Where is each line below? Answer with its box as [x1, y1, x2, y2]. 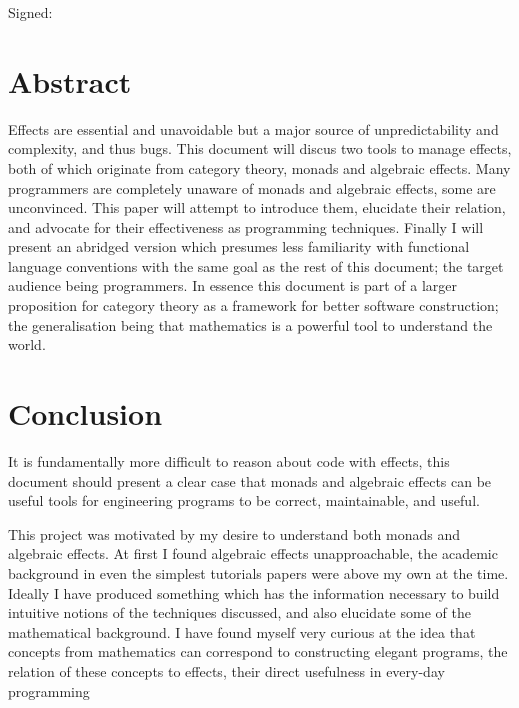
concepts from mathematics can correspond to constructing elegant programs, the [8, 641, 508, 662]
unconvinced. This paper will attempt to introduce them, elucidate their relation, [8, 197, 506, 218]
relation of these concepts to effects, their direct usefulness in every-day [8, 660, 445, 681]
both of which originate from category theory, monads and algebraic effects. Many [8, 157, 511, 178]
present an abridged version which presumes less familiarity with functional [8, 236, 470, 257]
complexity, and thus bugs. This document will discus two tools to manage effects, [8, 138, 512, 159]
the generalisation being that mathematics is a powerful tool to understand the [8, 314, 493, 335]
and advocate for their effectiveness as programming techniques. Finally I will [8, 216, 484, 237]
